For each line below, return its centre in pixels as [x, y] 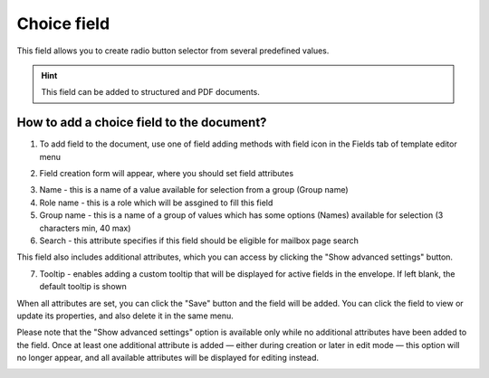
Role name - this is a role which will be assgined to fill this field [156, 203]
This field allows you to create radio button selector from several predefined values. [173, 51]
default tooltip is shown [83, 287]
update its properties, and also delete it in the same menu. [125, 316]
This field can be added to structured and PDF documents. [150, 92]
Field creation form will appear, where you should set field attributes [167, 174]
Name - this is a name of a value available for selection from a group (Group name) [194, 190]
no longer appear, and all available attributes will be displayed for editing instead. [168, 358]
